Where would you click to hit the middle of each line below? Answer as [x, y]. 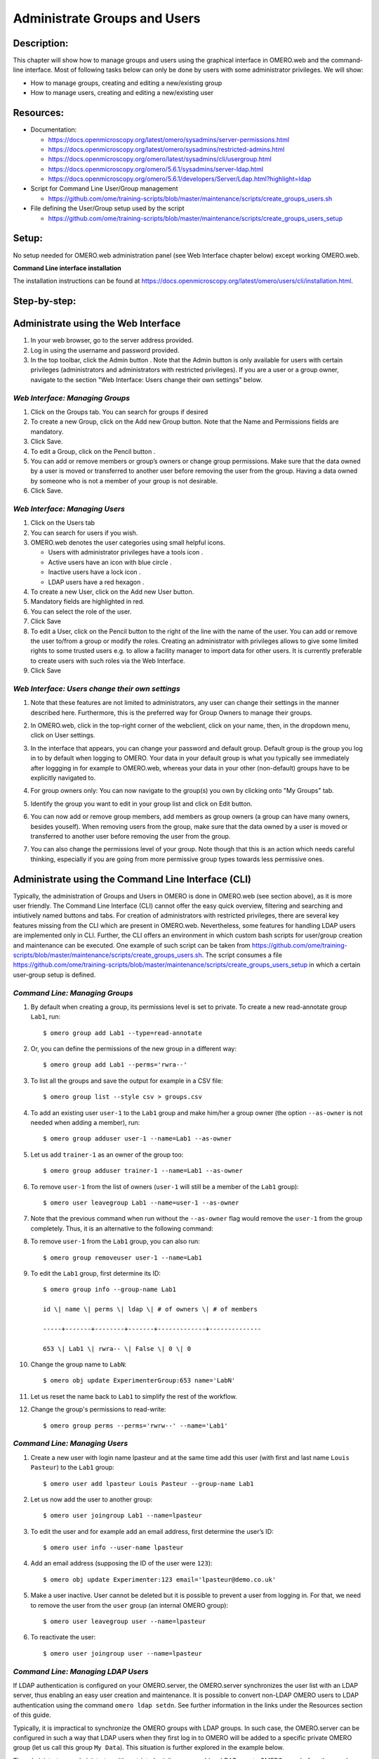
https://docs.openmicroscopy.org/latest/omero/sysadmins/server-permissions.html [169, 139]
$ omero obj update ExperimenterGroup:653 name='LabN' [139, 1380]
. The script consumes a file [242, 955]
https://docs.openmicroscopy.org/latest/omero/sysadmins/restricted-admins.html [166, 149]
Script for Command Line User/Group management [104, 189]
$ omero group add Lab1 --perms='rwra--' [115, 1065]
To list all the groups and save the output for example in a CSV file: [127, 1081]
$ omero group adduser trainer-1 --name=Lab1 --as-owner [143, 1171]
